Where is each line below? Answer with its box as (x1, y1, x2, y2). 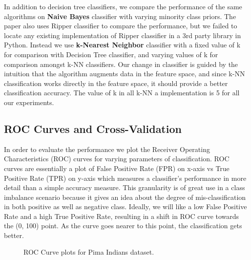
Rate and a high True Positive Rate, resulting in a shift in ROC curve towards (4, 211, 239, 221)
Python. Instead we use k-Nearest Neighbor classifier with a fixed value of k (4, 40, 241, 50)
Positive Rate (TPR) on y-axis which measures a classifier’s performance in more (4, 173, 247, 183)
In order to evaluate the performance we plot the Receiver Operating (4, 144, 210, 154)
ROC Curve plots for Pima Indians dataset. (23, 246, 154, 257)
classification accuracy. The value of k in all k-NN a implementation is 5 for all (4, 87, 240, 98)
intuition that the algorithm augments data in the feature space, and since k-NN (4, 68, 245, 79)
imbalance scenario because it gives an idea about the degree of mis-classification (4, 192, 246, 202)
